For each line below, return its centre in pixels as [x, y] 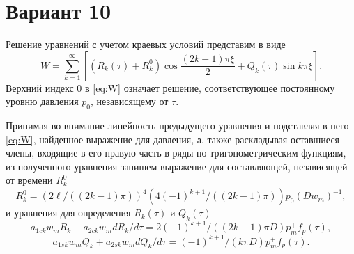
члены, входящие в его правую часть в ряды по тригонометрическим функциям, [176, 153]
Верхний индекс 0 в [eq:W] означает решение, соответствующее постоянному [170, 87]
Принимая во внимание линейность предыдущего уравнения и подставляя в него [177, 126]
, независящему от [130, 101]
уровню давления [42, 101]
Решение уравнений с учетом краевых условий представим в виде [146, 44]
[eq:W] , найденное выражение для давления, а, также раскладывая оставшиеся [173, 139]
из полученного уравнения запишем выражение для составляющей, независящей [177, 166]
